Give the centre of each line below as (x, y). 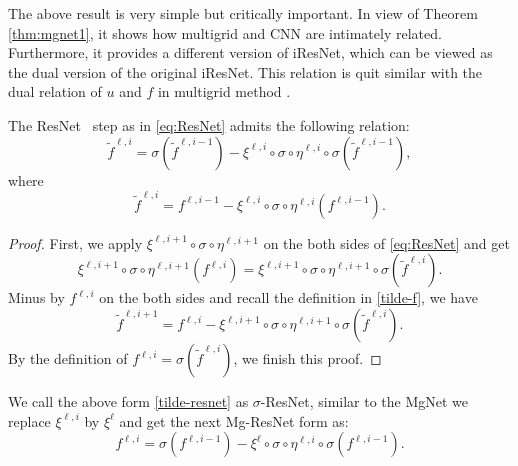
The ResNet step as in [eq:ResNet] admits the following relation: (209, 124)
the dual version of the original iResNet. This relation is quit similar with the (245, 71)
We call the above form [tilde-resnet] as (128, 401)
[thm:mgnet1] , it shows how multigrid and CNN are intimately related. (225, 32)
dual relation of (55, 91)
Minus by (36, 297)
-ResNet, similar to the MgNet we (364, 401)
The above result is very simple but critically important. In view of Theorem (243, 13)
